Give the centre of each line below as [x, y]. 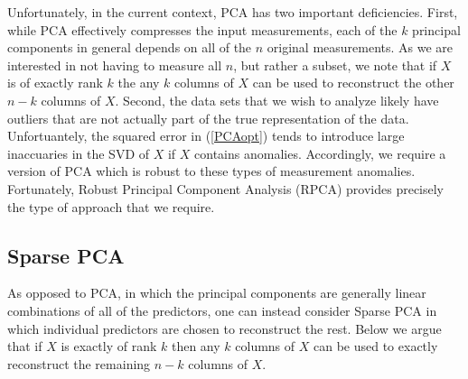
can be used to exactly [375, 346]
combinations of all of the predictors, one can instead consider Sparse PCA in [222, 310]
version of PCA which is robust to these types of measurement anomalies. [211, 171]
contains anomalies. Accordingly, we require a [320, 153]
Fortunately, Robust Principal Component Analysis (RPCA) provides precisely [226, 188]
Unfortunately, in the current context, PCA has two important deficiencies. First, [233, 12]
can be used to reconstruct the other [353, 83]
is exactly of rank [109, 346]
